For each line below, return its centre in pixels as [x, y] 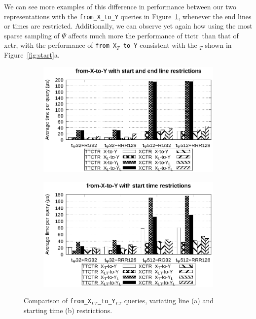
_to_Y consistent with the [158, 45]
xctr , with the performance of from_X [60, 45]
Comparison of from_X [57, 301]
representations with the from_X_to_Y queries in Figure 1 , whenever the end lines [128, 16]
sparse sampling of [32, 35]
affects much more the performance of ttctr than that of [153, 35]
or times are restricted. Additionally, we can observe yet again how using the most [128, 26]
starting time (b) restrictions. [68, 310]
